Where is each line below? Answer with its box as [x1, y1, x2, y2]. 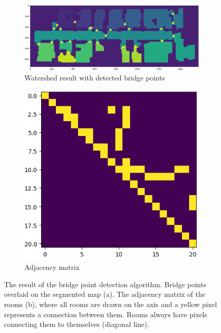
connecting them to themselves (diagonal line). [4, 319, 149, 329]
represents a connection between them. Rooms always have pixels [4, 309, 207, 319]
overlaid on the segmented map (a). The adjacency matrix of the [4, 289, 206, 299]
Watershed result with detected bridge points [24, 72, 165, 82]
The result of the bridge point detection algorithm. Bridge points [4, 279, 206, 289]
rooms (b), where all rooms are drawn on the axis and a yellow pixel [4, 299, 217, 309]
